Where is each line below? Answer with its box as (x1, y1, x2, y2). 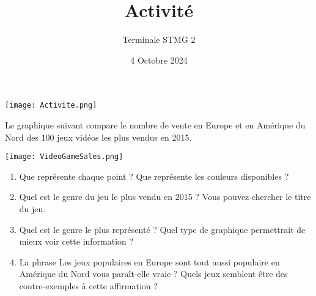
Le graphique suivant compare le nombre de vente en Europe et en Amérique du (5, 118, 306, 131)
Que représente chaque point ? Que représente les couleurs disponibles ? (19, 169, 289, 182)
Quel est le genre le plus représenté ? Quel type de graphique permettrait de (19, 223, 306, 235)
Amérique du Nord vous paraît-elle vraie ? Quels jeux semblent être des (19, 267, 288, 280)
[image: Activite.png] (5, 101, 97, 110)
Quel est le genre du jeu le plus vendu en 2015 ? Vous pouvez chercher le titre (19, 190, 311, 203)
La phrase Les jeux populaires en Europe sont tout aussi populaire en (19, 255, 280, 268)
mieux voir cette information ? (19, 235, 134, 248)
